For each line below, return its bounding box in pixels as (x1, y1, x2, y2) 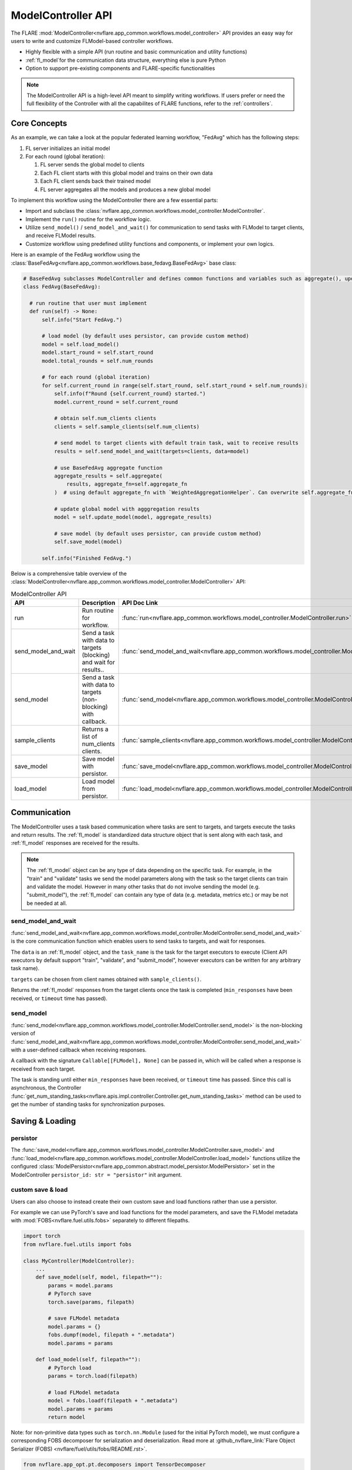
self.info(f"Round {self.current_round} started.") (53, 390, 206, 397)
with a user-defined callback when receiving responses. (11, 1046, 147, 1053)
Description (82, 599, 116, 607)
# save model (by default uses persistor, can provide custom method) (53, 530, 262, 537)
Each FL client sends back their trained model (40, 178, 151, 185)
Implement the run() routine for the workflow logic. (25, 215, 152, 223)
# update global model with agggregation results (53, 506, 200, 512)
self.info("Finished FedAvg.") (42, 554, 132, 562)
